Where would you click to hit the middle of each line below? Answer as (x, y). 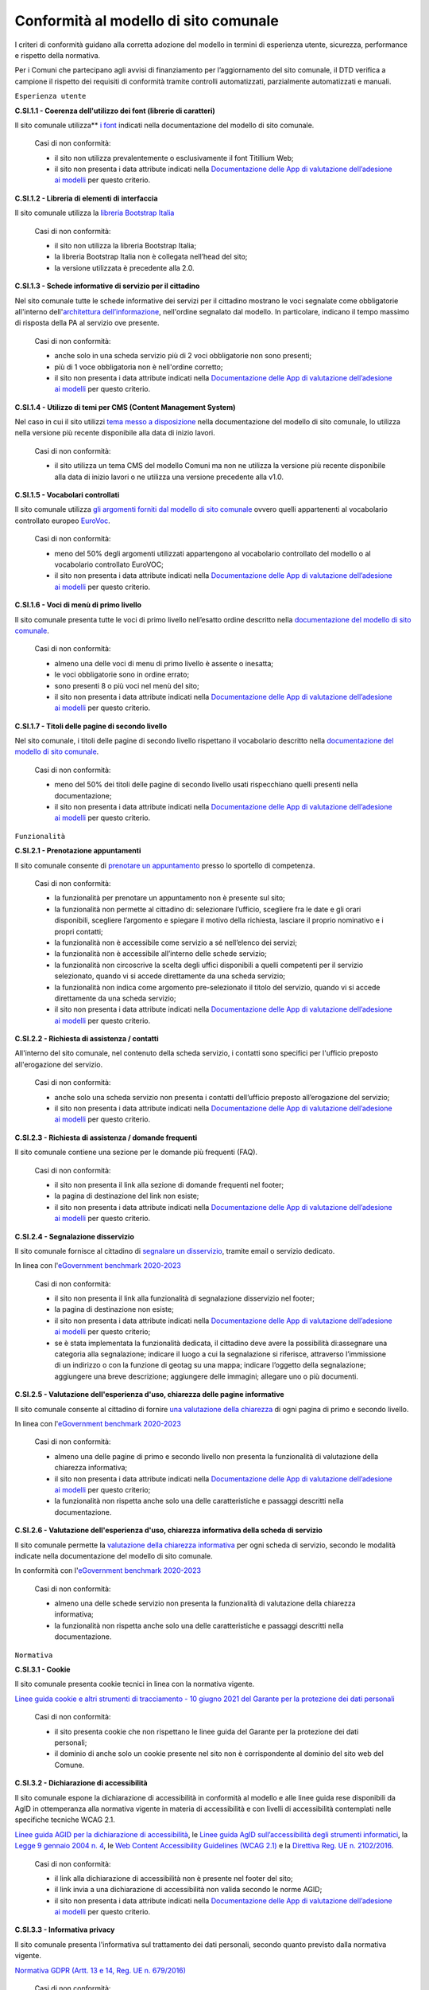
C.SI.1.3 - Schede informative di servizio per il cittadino (107, 286)
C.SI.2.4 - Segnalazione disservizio (74, 1236)
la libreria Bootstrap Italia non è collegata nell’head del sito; (151, 257)
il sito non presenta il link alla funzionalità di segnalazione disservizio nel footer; (185, 1298)
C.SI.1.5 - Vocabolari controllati (67, 495)
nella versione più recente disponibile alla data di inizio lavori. (115, 433)
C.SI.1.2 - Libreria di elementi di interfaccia (86, 198)
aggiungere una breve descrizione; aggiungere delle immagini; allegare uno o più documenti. (207, 1376)
